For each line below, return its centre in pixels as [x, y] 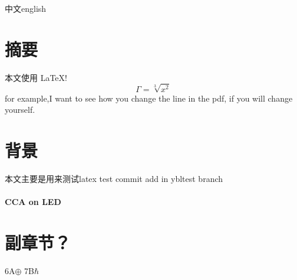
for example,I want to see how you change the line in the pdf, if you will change [149, 98]
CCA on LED [33, 202]
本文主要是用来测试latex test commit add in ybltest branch [114, 179]
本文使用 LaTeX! [36, 77]
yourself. [20, 110]
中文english [26, 8]
